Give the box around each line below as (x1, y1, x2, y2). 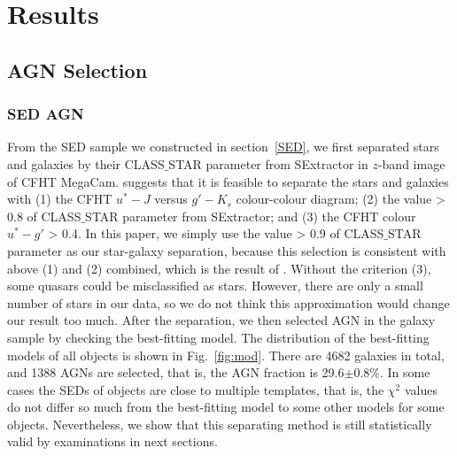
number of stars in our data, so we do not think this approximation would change (7, 293, 450, 312)
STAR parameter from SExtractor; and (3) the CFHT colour (85, 206, 416, 225)
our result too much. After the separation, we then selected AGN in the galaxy (7, 311, 436, 329)
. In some (379, 363, 430, 382)
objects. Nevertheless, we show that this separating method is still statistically (7, 414, 432, 433)
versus (154, 189, 188, 208)
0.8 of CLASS (7, 206, 81, 225)
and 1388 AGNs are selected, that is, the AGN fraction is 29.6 (7, 363, 345, 382)
